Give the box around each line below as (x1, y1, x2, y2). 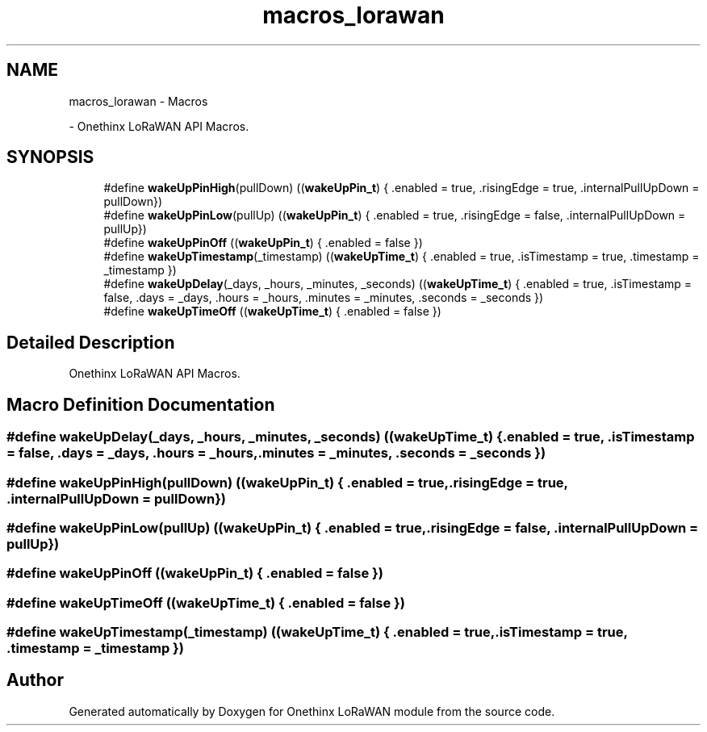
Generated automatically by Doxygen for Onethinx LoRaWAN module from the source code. (69, 704, 555, 718)
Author (6, 670, 64, 691)
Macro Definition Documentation (6, 394, 275, 415)
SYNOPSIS (6, 147, 94, 168)
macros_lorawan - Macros (69, 94, 208, 108)
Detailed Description (6, 332, 175, 353)
